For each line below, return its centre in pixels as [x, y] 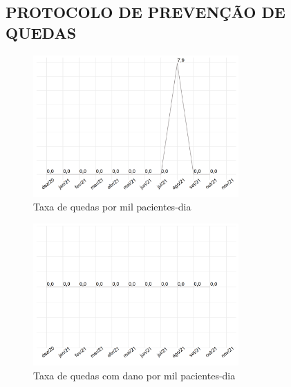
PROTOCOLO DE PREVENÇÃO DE [145, 12]
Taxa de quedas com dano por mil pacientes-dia [134, 375]
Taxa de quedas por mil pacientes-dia [112, 207]
